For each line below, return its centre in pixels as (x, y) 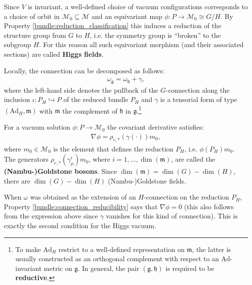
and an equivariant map (127, 16)
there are (17, 180)
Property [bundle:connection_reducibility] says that (81, 206)
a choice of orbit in (32, 16)
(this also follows (209, 206)
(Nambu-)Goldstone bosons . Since (61, 171)
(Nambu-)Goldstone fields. (147, 180)
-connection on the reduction (186, 197)
